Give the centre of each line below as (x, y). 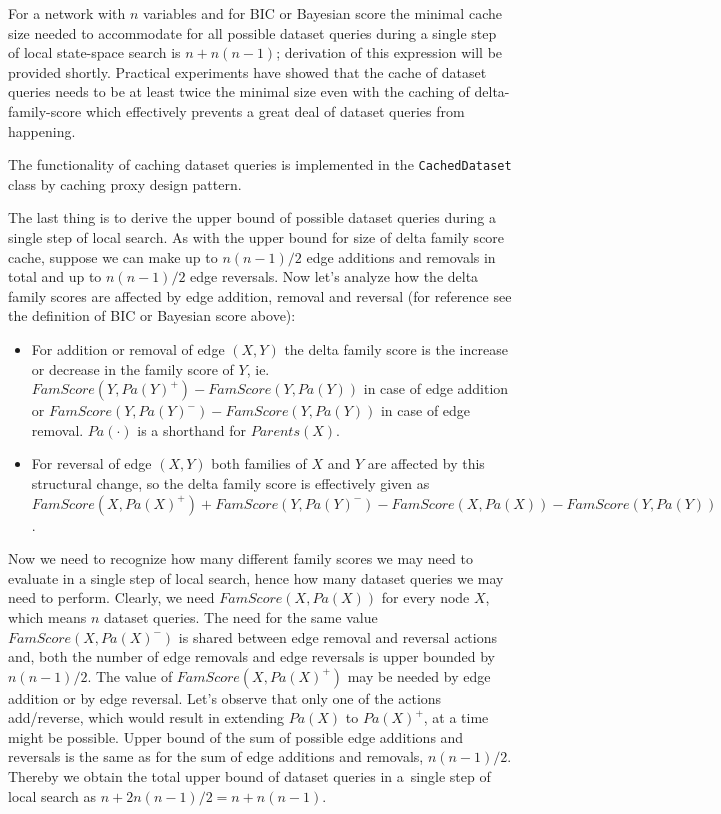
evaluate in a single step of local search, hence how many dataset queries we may (256, 577)
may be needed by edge (419, 675)
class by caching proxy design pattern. (125, 183)
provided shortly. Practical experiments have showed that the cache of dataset (247, 71)
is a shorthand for (192, 429)
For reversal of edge (91, 463)
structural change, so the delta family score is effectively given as (230, 482)
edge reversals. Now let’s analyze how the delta (334, 276)
